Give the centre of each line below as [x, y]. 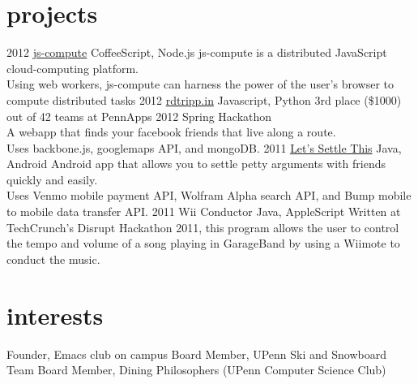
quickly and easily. [52, 179]
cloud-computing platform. [73, 68]
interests [55, 315]
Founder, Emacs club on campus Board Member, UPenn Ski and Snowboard [196, 354]
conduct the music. [53, 259]
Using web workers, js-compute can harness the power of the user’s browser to [200, 84]
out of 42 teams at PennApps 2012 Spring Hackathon [139, 116]
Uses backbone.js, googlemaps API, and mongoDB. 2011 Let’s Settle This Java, [204, 147]
